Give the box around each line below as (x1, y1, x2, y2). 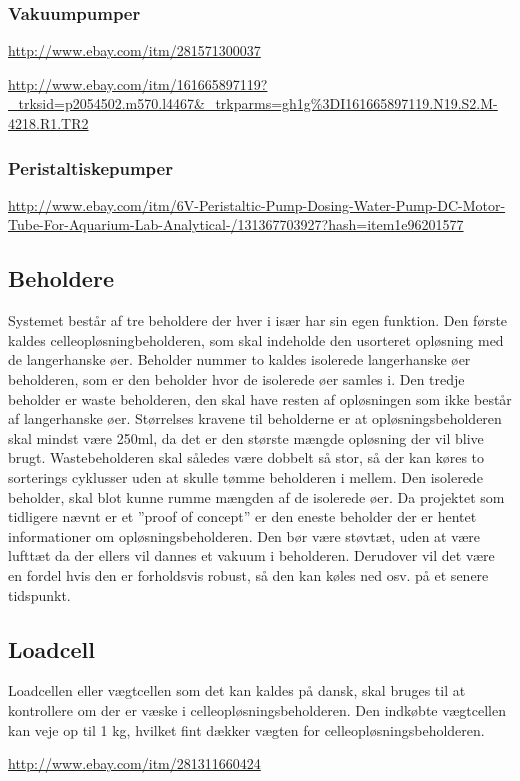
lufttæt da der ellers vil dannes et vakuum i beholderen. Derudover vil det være (8, 545, 495, 566)
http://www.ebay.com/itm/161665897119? (8, 73, 268, 94)
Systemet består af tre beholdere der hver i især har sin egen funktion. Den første (8, 310, 508, 331)
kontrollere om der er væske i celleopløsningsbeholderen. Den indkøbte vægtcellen (8, 699, 506, 720)
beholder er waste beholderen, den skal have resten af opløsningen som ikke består (8, 388, 512, 409)
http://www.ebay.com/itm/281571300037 (8, 40, 261, 61)
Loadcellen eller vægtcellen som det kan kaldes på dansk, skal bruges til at (8, 680, 466, 701)
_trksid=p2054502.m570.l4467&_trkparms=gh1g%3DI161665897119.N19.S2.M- (8, 93, 498, 114)
